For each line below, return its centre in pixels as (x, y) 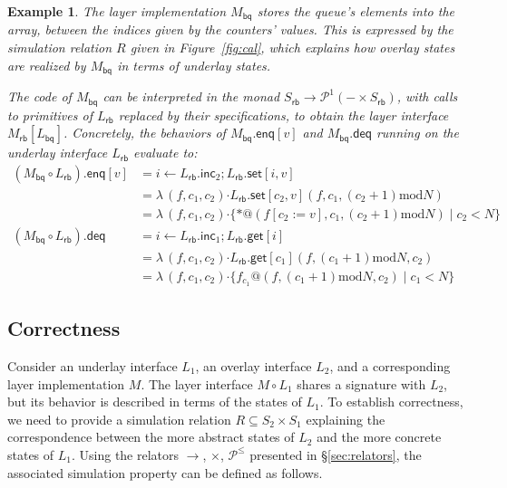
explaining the (346, 419)
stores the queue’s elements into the (356, 11)
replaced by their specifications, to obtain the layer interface (283, 115)
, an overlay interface (253, 365)
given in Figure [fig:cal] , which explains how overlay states (292, 48)
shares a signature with (361, 383)
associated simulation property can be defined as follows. (165, 472)
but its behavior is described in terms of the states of (155, 402)
